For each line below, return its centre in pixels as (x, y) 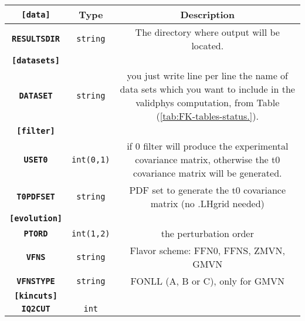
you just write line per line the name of (207, 75)
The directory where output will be (207, 32)
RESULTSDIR (36, 39)
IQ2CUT (36, 309)
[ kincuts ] (36, 296)
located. (208, 45)
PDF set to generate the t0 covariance (208, 190)
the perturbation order (207, 233)
